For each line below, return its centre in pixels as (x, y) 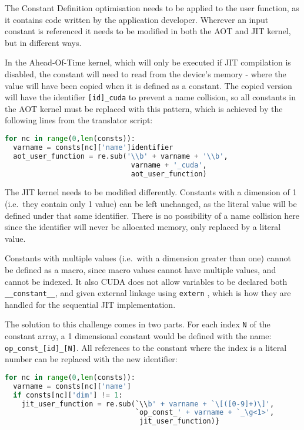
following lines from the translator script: (79, 120)
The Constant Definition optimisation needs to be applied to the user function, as (152, 8)
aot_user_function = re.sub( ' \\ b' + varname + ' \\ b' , (121, 156)
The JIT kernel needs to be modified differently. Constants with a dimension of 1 (151, 192)
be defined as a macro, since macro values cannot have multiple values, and (141, 269)
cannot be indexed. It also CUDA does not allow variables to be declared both (146, 281)
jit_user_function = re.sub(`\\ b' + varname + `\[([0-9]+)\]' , (148, 404)
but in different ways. (43, 42)
